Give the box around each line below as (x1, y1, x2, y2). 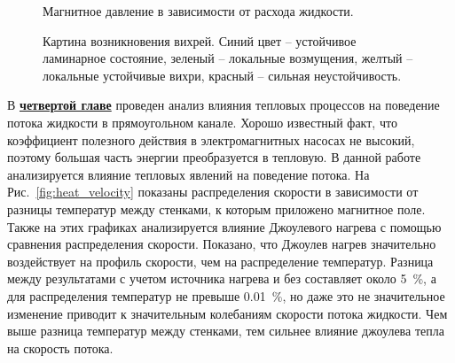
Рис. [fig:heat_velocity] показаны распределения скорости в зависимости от (7, 182, 419, 201)
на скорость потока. (7, 338, 114, 357)
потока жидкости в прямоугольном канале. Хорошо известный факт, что (7, 112, 397, 131)
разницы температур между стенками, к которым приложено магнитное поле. (7, 199, 426, 218)
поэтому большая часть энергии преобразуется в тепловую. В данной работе (7, 148, 421, 166)
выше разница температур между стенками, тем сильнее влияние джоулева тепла (7, 321, 444, 340)
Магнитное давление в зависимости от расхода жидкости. (43, 2, 354, 19)
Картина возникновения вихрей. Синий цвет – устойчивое (43, 31, 357, 50)
